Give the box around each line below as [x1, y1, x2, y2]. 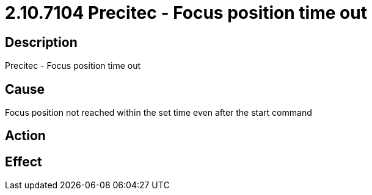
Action [5, 128, 46, 144]
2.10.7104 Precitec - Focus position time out [5, 2, 367, 23]
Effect [5, 154, 42, 169]
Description [5, 34, 78, 50]
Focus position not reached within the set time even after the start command [5, 107, 312, 118]
